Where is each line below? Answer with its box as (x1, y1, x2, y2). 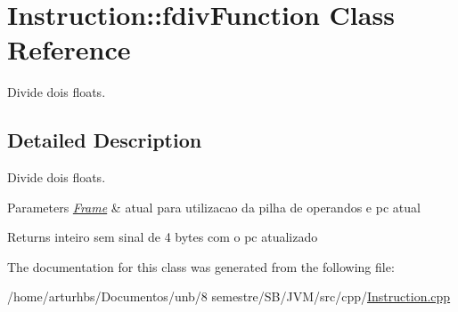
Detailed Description (7, 126, 202, 154)
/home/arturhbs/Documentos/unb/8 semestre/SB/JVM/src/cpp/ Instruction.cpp (7, 287, 451, 306)
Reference (7, 31, 131, 68)
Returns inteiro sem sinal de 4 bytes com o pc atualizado (7, 228, 318, 246)
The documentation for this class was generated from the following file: (7, 257, 395, 276)
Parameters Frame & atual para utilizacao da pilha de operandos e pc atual (7, 197, 421, 216)
